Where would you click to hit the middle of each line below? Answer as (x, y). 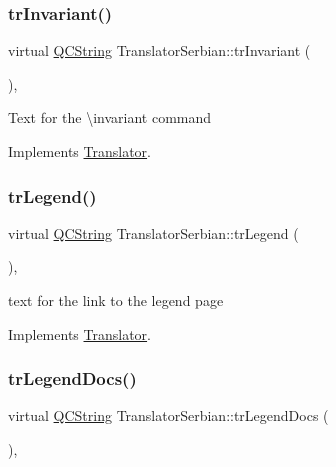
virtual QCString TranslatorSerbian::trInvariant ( (159, 50)
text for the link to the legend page (116, 300)
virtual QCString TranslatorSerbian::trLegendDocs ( (168, 415)
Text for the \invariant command (110, 117)
